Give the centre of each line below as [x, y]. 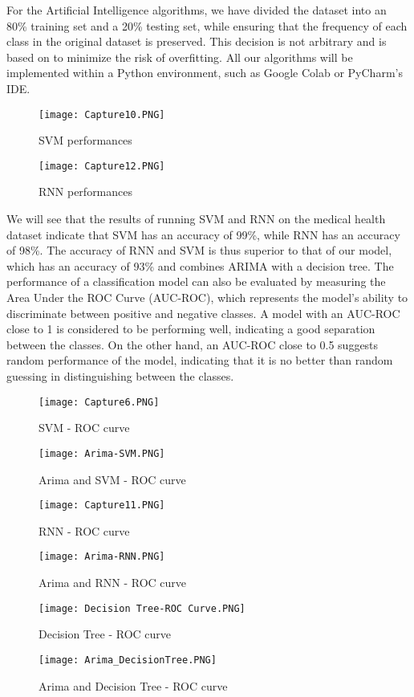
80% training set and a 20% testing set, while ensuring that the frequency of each [207, 25]
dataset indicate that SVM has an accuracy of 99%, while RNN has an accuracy [203, 234]
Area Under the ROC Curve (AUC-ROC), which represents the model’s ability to [207, 298]
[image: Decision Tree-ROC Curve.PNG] [142, 608]
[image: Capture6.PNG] [99, 402]
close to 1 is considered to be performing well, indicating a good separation [191, 329]
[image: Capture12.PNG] [102, 166]
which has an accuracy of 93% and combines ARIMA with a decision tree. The [200, 265]
